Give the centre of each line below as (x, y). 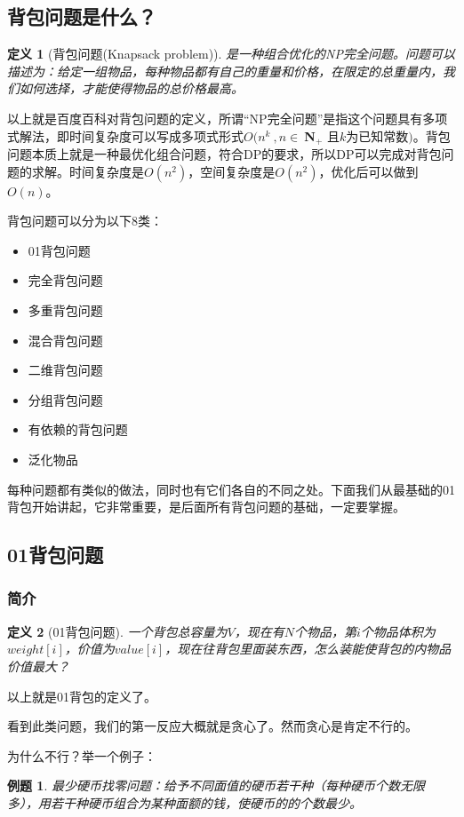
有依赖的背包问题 (78, 429)
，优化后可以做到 (368, 171)
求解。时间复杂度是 (88, 171)
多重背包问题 (65, 310)
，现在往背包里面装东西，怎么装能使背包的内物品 (308, 649)
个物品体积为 (398, 631)
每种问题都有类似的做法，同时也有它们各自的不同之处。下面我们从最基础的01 (231, 489)
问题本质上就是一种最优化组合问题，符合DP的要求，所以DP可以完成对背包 (224, 154)
